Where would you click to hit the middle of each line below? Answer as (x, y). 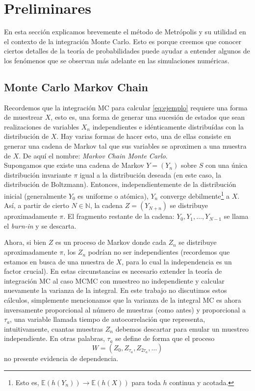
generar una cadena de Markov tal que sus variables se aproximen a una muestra (125, 146)
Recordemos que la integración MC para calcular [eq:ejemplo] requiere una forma (126, 107)
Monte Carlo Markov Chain (76, 87)
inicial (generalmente (35, 195)
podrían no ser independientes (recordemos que (159, 252)
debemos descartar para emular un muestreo (182, 328)
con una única (226, 165)
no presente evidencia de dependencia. (61, 358)
